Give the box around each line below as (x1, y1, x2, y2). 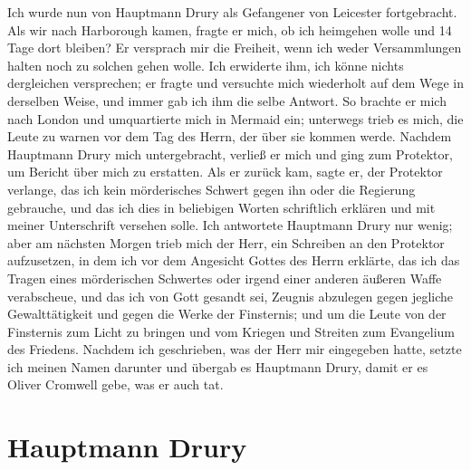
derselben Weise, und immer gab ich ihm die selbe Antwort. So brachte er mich (7, 91, 447, 110)
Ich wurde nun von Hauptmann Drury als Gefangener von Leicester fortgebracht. (7, 3, 457, 21)
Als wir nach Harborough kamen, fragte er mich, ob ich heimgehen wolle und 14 (7, 20, 452, 39)
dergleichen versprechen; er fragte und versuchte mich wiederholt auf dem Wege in (7, 73, 465, 92)
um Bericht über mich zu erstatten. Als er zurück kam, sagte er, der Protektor (7, 162, 443, 181)
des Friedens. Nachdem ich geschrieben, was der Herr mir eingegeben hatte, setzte (7, 340, 462, 359)
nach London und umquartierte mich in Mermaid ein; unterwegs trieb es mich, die (7, 109, 464, 128)
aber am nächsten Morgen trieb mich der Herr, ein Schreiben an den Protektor (7, 233, 445, 252)
